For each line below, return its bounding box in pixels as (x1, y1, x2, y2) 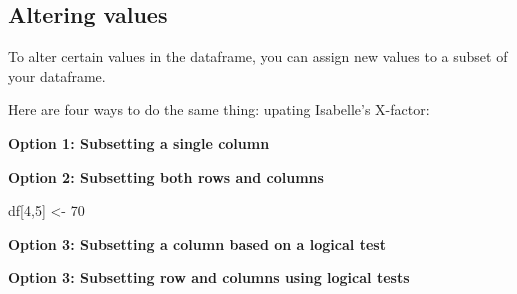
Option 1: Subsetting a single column (8, 132, 270, 153)
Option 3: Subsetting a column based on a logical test (8, 233, 386, 254)
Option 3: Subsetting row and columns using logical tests (8, 267, 410, 288)
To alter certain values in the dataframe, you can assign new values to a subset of (8, 46, 508, 67)
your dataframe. (8, 65, 106, 86)
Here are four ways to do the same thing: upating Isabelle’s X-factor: (8, 99, 430, 120)
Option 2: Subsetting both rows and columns (8, 166, 324, 187)
